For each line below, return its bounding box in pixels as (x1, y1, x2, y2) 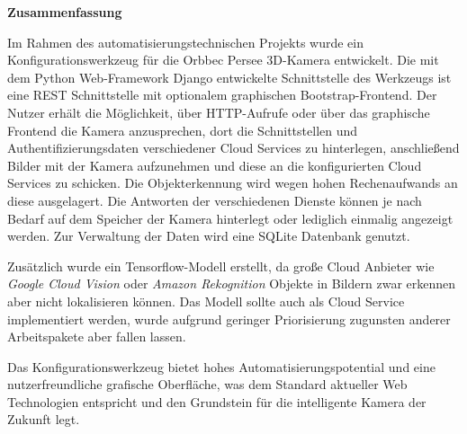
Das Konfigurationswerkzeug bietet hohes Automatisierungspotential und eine (7, 357, 436, 376)
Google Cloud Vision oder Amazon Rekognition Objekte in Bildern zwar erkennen (7, 274, 456, 293)
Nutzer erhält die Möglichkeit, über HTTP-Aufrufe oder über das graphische (7, 102, 430, 121)
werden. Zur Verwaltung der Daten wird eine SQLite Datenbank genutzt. (7, 226, 410, 245)
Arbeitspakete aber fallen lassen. (7, 327, 186, 346)
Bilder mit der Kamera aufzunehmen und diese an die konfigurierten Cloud (7, 155, 422, 174)
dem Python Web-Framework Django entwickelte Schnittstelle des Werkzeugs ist (7, 67, 452, 86)
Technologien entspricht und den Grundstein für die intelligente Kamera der (7, 392, 427, 411)
